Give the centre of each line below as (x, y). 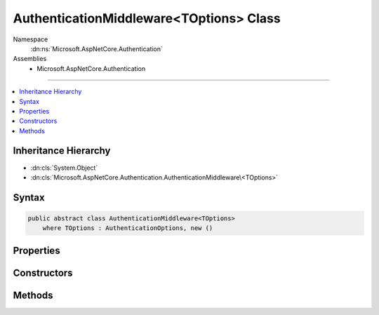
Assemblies (30, 59)
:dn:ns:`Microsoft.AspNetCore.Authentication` (97, 48)
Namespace (31, 39)
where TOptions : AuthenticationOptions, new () (128, 228)
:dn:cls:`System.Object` (64, 168)
